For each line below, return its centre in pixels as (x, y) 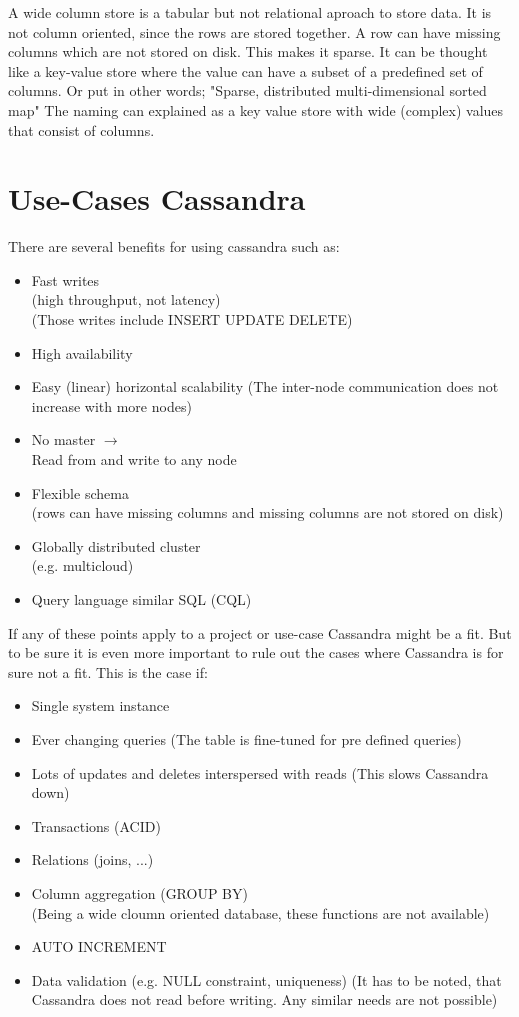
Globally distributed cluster (116, 545)
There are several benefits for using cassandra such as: (174, 246)
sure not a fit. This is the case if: (108, 671)
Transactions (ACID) (96, 825)
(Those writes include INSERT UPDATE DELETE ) (192, 319)
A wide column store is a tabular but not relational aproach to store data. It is (250, 12)
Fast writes (65, 279)
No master (63, 439)
